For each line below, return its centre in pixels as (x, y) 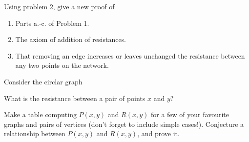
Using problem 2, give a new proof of (59, 6)
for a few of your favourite (190, 114)
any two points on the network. (62, 65)
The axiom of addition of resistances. (71, 39)
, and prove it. (158, 133)
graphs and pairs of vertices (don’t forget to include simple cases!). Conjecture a (124, 124)
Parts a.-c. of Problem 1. (52, 23)
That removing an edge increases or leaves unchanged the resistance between (130, 55)
